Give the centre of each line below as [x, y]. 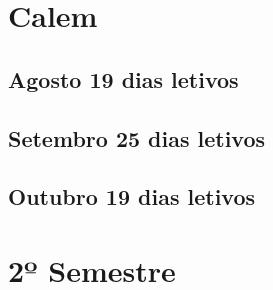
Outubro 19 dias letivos [132, 196]
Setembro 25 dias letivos [137, 137]
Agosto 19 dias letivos [123, 78]
